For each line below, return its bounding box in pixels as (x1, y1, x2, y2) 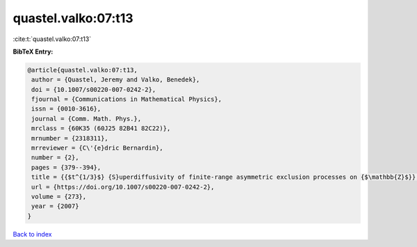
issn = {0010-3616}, (31, 105, 101, 113)
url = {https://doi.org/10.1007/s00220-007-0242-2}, (31, 183, 215, 191)
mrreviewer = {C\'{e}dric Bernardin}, (31, 144, 163, 152)
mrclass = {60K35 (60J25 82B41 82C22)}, (31, 125, 171, 132)
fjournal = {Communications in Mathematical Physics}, (31, 95, 222, 104)
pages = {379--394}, (31, 164, 101, 171)
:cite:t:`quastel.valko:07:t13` (13, 35, 92, 43)
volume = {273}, (31, 193, 87, 200)
